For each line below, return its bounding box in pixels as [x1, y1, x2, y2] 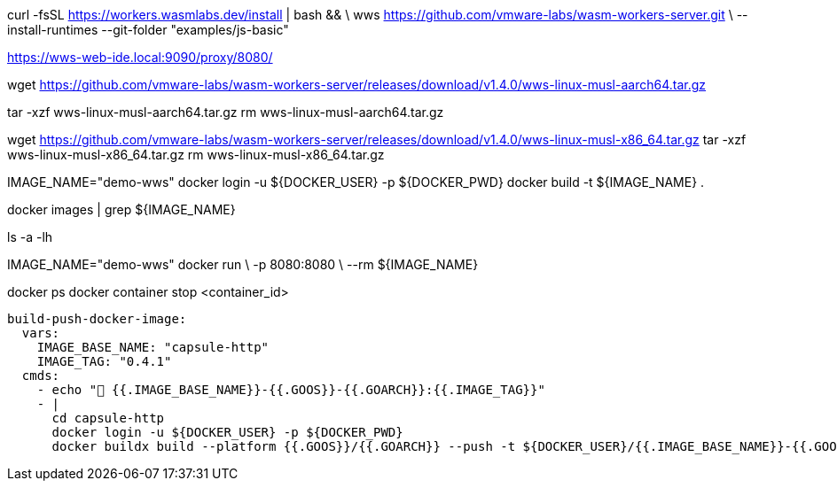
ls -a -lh [7, 229, 53, 244]
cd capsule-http [51, 411, 165, 425]
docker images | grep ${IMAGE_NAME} [7, 202, 236, 217]
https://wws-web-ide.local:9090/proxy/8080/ [7, 50, 273, 65]
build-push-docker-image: [7, 312, 187, 326]
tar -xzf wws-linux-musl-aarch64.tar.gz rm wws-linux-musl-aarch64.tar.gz [7, 105, 444, 120]
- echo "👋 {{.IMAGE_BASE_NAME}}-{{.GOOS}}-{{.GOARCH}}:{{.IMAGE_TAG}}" [36, 383, 545, 397]
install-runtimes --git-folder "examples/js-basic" [7, 22, 289, 37]
